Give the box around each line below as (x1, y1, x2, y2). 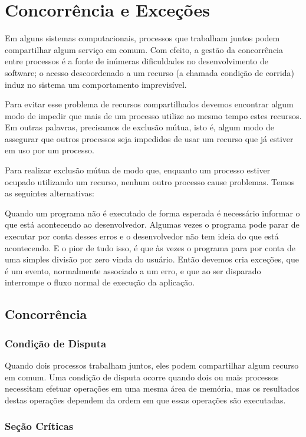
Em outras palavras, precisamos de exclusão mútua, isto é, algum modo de (5, 121, 274, 133)
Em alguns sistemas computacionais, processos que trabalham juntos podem (5, 32, 280, 44)
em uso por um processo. (5, 144, 94, 156)
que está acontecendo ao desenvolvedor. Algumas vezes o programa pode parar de (5, 218, 300, 231)
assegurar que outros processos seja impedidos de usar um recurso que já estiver (5, 132, 294, 144)
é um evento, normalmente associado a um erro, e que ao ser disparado (5, 264, 261, 277)
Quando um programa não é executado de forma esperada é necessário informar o (5, 206, 300, 219)
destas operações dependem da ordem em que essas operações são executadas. (5, 393, 286, 406)
